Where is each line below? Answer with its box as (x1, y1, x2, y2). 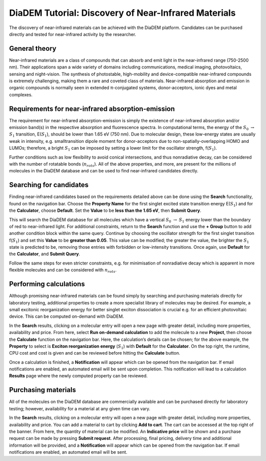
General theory (9, 44, 57, 53)
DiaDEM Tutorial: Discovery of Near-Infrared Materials (9, 7, 236, 18)
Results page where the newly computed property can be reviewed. (9, 373, 148, 379)
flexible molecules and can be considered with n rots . (9, 267, 117, 274)
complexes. (9, 92, 33, 98)
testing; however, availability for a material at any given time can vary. (9, 405, 150, 411)
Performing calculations (9, 280, 85, 288)
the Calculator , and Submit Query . (9, 251, 81, 257)
